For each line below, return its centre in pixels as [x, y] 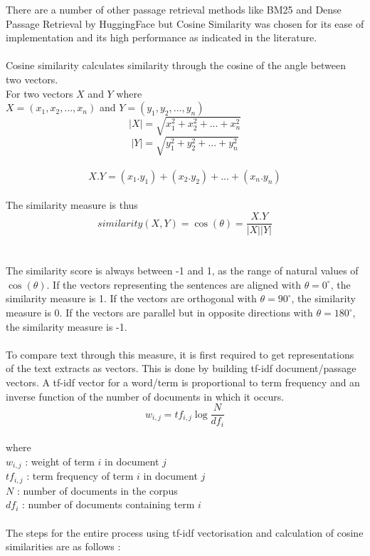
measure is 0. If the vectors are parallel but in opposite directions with [159, 313]
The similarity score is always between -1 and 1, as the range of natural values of [182, 271]
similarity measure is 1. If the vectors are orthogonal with [131, 298]
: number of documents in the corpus [97, 490]
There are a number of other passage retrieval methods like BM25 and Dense [174, 9]
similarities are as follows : [63, 546]
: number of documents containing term [108, 504]
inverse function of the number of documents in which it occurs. [145, 396]
